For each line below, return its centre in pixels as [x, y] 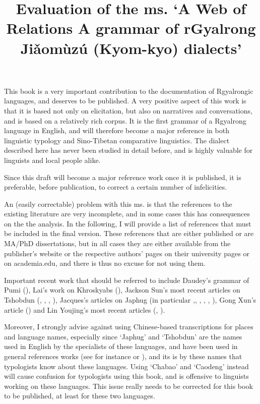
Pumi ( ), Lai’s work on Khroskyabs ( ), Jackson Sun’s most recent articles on [122, 290]
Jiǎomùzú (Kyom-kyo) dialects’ [131, 48]
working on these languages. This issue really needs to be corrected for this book [128, 386]
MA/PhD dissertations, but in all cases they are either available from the [117, 243]
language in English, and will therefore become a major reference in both [117, 130]
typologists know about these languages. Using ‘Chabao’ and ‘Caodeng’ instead [126, 366]
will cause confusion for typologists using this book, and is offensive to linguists [126, 376]
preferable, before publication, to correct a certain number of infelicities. [116, 187]
